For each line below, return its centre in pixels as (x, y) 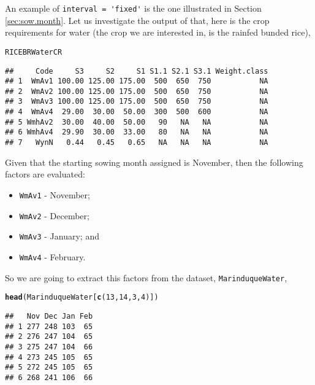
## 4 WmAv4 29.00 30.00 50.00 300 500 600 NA (137, 112)
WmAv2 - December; (54, 215)
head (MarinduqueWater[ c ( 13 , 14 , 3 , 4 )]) (82, 297)
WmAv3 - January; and (59, 236)
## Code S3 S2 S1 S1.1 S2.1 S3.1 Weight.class (137, 71)
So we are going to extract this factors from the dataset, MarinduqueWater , (146, 277)
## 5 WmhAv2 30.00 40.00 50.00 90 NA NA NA (137, 122)
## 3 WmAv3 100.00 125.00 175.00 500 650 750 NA (137, 102)
